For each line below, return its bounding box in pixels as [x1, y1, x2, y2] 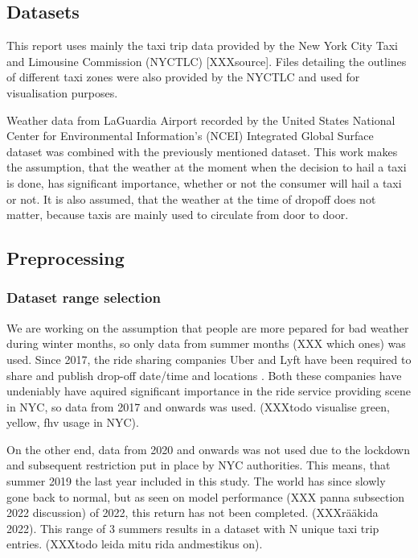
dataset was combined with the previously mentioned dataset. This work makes [6, 143, 398, 159]
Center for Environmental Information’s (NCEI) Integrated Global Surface [6, 127, 374, 144]
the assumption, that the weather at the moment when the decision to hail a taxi [6, 159, 407, 176]
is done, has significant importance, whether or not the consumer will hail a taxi [6, 174, 402, 191]
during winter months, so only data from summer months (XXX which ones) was [6, 335, 406, 352]
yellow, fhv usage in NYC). [6, 414, 139, 431]
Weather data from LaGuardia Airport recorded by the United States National [6, 111, 395, 128]
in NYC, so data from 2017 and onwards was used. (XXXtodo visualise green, [6, 398, 390, 415]
